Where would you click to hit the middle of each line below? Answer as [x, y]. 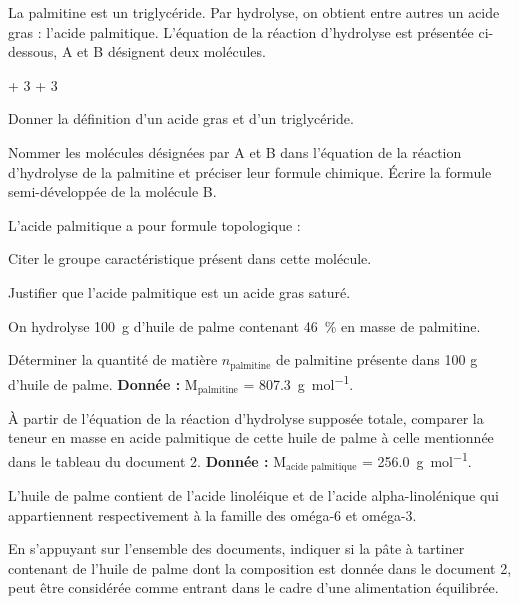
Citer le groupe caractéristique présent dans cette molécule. [190, 258]
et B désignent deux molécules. [171, 51]
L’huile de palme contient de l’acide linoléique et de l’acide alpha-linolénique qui [253, 494]
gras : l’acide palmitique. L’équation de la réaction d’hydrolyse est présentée [241, 31]
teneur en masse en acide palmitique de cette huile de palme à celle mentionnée [251, 437]
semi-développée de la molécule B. [112, 191]
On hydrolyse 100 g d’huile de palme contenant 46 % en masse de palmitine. [244, 325]
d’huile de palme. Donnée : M [103, 383]
